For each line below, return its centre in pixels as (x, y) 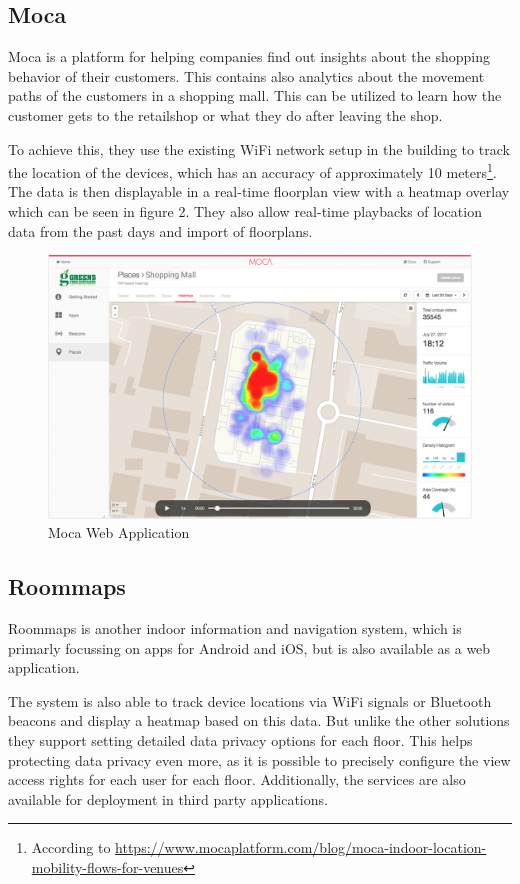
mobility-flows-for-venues (107, 866)
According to (71, 847)
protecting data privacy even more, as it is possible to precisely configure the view (259, 759)
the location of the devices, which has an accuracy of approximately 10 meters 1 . (252, 170)
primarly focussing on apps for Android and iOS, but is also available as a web (249, 647)
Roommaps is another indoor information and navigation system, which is (235, 627)
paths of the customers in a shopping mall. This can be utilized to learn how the (255, 95)
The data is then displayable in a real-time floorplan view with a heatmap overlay (259, 191)
